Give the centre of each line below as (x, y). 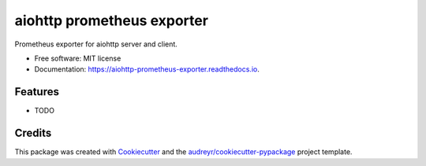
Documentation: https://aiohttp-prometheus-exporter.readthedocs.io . (147, 69)
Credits (33, 133)
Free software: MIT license (78, 58)
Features (37, 92)
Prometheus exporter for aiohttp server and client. (96, 44)
